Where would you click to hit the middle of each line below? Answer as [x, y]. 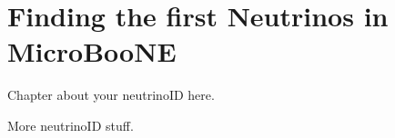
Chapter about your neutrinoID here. [111, 95]
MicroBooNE [92, 51]
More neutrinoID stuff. [71, 125]
